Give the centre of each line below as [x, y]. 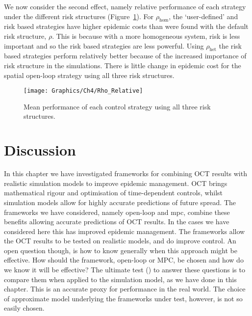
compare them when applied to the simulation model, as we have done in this [120, 279]
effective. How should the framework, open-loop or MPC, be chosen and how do [124, 260]
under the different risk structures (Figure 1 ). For [79, 16]
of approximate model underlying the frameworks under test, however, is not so [123, 298]
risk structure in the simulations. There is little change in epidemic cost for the [123, 65]
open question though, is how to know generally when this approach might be [121, 250]
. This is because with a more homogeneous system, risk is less [146, 36]
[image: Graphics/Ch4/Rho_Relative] [83, 91]
